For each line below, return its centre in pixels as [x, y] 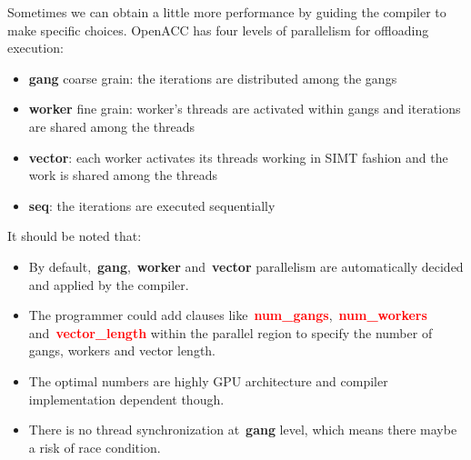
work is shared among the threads [123, 175]
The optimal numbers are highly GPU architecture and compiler [208, 380]
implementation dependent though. [126, 399]
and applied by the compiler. [109, 284]
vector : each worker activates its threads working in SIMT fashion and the [238, 157]
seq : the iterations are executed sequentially [152, 205]
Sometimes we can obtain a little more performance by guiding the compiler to [227, 12]
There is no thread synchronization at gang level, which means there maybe [243, 430]
